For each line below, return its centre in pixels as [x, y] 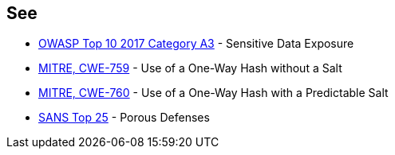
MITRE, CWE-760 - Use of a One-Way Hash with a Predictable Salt [213, 93]
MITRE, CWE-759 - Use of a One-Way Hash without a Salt [190, 68]
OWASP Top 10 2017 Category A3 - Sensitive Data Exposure [196, 44]
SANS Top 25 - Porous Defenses [124, 118]
